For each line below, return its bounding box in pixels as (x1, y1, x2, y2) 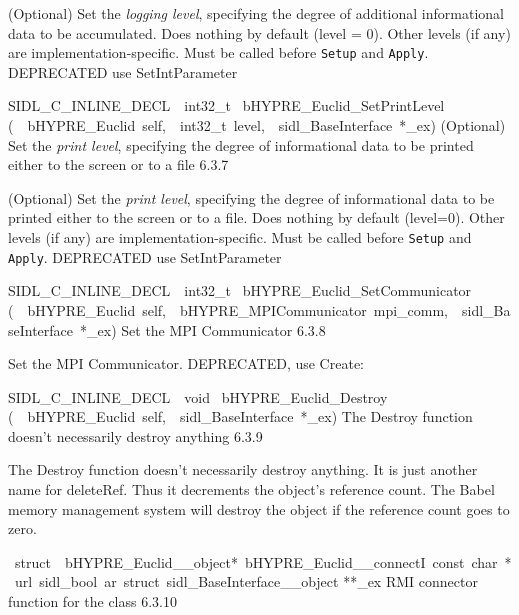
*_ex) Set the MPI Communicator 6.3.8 (80, 319, 326, 340)
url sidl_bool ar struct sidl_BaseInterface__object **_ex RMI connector (14, 571, 478, 592)
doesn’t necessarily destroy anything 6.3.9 (8, 425, 263, 446)
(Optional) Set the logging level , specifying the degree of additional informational (8, 3, 504, 23)
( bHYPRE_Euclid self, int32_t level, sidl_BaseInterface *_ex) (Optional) (8, 115, 506, 136)
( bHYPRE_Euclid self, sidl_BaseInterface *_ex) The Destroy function (8, 406, 473, 427)
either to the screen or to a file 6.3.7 (8, 154, 229, 175)
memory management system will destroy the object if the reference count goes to (8, 498, 510, 519)
